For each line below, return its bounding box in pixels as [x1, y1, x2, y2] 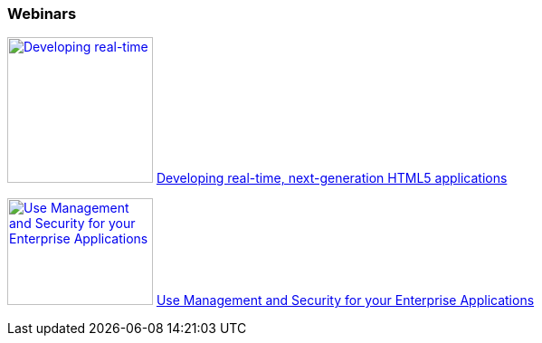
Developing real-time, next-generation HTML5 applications [156, 170, 508, 186]
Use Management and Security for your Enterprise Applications [156, 292, 535, 309]
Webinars [7, 5, 77, 23]
